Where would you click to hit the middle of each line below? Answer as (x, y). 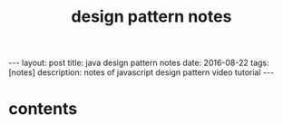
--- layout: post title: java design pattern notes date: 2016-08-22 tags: (139, 63)
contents (43, 109)
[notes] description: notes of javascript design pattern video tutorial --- (141, 72)
